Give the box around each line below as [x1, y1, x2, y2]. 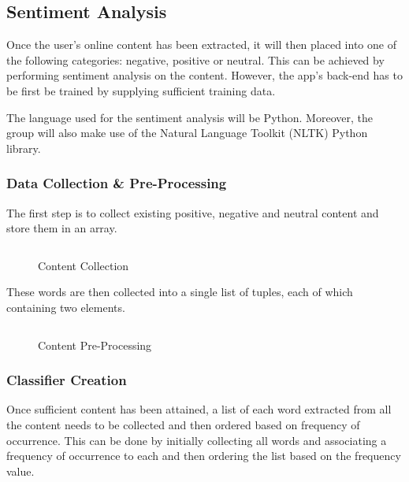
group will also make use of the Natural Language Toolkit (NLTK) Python [6, 124, 368, 141]
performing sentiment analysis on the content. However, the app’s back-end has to [6, 67, 403, 83]
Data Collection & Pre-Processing [6, 173, 227, 193]
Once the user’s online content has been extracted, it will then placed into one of [6, 36, 396, 53]
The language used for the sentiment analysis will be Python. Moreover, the [6, 109, 373, 125]
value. [6, 462, 35, 479]
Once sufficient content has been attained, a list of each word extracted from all [6, 401, 392, 417]
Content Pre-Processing [38, 336, 152, 353]
